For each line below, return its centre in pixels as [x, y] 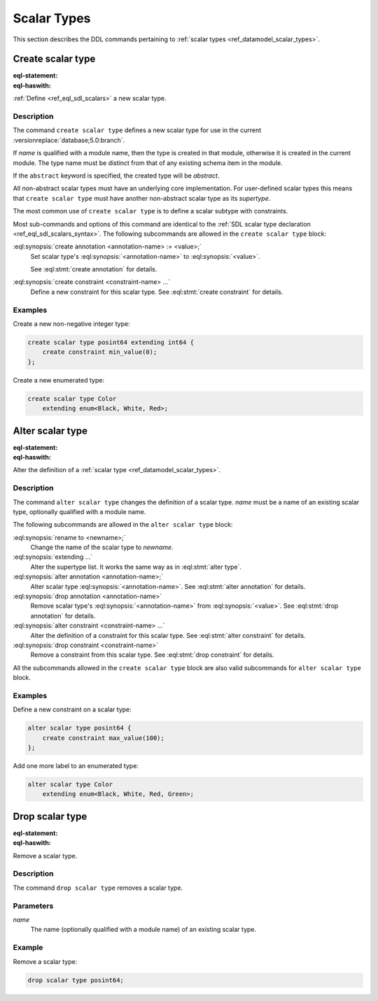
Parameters [33, 906]
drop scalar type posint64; [76, 980]
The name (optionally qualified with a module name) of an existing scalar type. [143, 930]
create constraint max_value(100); [103, 738]
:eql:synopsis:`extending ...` [53, 557]
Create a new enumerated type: [59, 380]
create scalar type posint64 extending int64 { [111, 342]
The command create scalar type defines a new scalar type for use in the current [137, 130]
